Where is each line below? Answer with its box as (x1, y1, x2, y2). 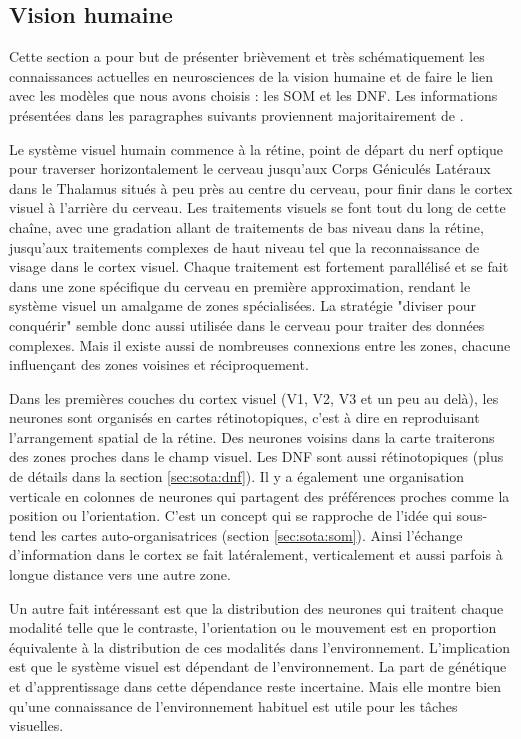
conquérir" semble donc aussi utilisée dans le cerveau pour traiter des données (9, 314, 485, 335)
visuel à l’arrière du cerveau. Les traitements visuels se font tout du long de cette (9, 197, 506, 218)
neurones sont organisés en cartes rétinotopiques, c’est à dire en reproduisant (9, 407, 480, 428)
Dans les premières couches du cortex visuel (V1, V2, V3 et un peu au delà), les (9, 387, 499, 408)
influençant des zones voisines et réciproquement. (9, 354, 309, 375)
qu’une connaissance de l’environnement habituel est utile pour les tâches (9, 695, 458, 716)
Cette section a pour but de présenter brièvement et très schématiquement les (9, 46, 485, 67)
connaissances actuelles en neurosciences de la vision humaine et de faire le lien (9, 65, 493, 86)
